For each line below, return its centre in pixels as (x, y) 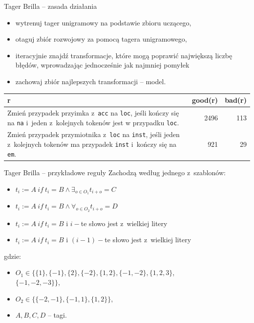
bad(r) (236, 100)
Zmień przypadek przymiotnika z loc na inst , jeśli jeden (94, 134)
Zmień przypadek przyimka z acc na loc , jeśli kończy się (93, 112)
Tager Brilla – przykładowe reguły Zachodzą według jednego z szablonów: (115, 172)
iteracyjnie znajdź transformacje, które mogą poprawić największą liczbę (124, 55)
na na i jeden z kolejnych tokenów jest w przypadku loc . (93, 122)
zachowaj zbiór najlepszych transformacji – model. (91, 81)
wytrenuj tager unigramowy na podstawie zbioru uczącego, (103, 22)
